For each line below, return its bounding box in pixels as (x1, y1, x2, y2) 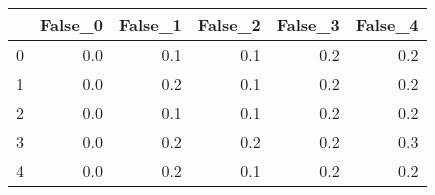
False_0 (40, 13, 103, 36)
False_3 (276, 13, 340, 36)
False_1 (118, 13, 182, 36)
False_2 (197, 13, 261, 36)
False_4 (355, 13, 419, 36)
